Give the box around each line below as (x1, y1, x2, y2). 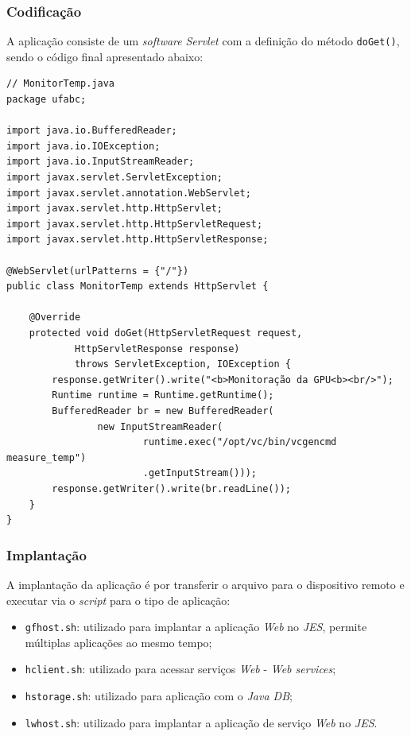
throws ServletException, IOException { (74, 358, 291, 370)
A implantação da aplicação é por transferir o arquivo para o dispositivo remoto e (6, 575, 405, 592)
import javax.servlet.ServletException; (6, 172, 223, 184)
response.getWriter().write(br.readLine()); (52, 482, 291, 494)
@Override (29, 312, 81, 323)
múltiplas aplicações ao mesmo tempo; (25, 633, 212, 650)
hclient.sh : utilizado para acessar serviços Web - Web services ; (25, 660, 336, 677)
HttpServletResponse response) (74, 343, 240, 354)
